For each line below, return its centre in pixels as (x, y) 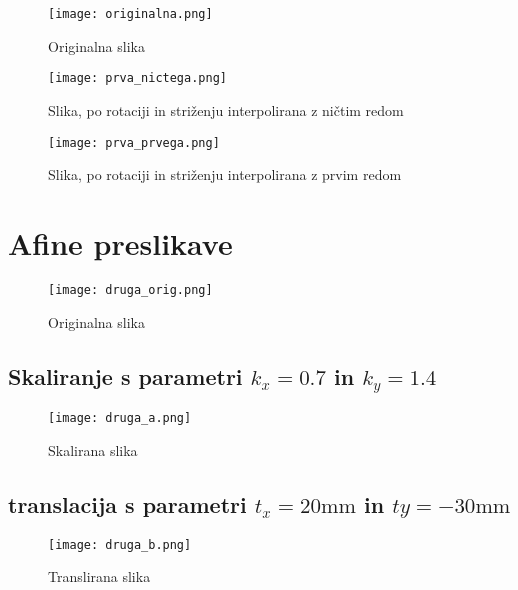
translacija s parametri (127, 503)
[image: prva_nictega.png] (137, 78)
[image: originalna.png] (130, 14)
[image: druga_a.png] (120, 418)
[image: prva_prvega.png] (134, 142)
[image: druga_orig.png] (130, 289)
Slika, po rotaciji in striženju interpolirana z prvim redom (225, 174)
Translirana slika (99, 576)
